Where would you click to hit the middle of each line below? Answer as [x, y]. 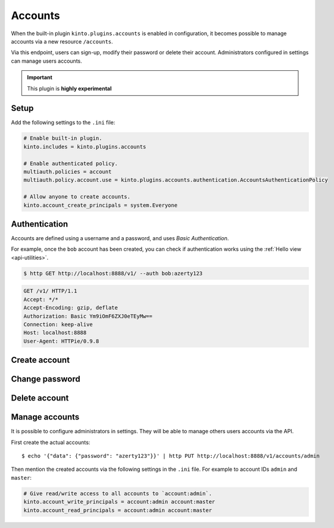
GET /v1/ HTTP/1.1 [50, 291]
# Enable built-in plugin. [63, 138]
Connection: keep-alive [58, 324]
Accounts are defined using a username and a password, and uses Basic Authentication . [120, 238]
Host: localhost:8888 [55, 333]
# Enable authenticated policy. [71, 163]
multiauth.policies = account [68, 172]
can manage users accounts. [47, 61]
